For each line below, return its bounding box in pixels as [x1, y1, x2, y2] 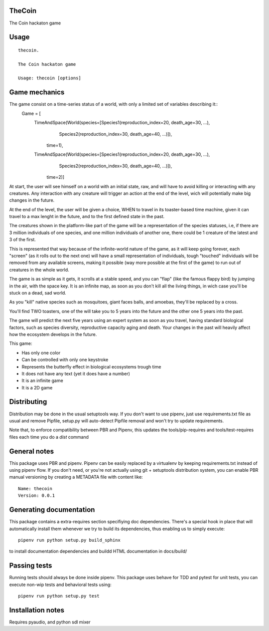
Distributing [9, 397, 47, 406]
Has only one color [21, 349, 61, 355]
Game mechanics [9, 88, 65, 97]
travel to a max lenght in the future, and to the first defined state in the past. [9, 214, 165, 220]
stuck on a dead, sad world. [9, 290, 67, 296]
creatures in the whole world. [9, 267, 69, 273]
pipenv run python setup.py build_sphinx [18, 537, 121, 543]
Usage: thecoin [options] [18, 75, 82, 81]
